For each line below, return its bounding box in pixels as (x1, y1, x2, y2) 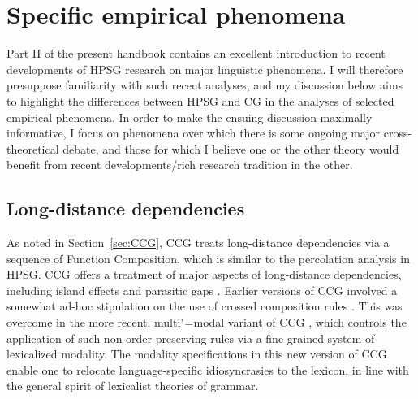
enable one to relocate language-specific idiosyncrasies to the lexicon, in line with (6, 361, 409, 378)
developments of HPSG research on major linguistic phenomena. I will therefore (6, 60, 403, 77)
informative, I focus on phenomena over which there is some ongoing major (6, 124, 381, 141)
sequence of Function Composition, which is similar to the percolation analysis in (6, 249, 410, 267)
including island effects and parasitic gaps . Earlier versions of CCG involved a (6, 281, 398, 298)
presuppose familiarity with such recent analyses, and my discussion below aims (6, 76, 403, 93)
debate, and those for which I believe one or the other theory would (62, 140, 399, 157)
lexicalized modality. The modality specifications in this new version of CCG (6, 345, 387, 362)
